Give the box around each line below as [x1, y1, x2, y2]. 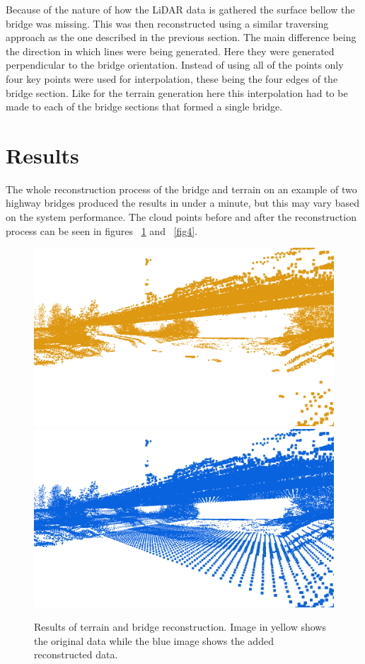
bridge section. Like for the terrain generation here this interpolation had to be [6, 85, 348, 100]
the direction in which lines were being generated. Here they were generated [6, 43, 335, 58]
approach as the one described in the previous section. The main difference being [6, 30, 357, 45]
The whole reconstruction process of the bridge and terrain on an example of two [6, 181, 357, 196]
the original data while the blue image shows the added [34, 633, 274, 648]
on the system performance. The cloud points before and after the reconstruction [6, 210, 357, 224]
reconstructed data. [34, 647, 118, 662]
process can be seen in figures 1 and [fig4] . [6, 223, 198, 238]
